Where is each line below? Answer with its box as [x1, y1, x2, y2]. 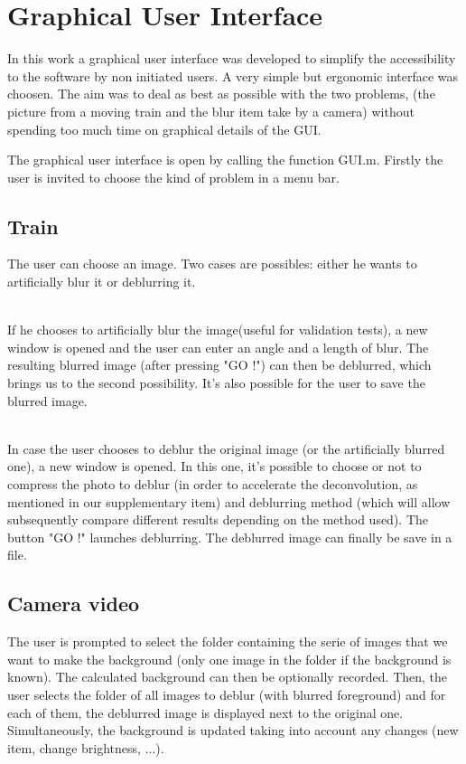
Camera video [7, 590, 140, 618]
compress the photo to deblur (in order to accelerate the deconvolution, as [7, 475, 418, 494]
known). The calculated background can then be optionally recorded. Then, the [7, 667, 448, 686]
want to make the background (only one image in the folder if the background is [7, 649, 452, 668]
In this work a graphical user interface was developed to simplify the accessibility [7, 49, 456, 68]
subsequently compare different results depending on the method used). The [7, 510, 429, 529]
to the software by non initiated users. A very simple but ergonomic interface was [7, 66, 459, 85]
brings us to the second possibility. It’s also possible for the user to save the [7, 373, 425, 392]
